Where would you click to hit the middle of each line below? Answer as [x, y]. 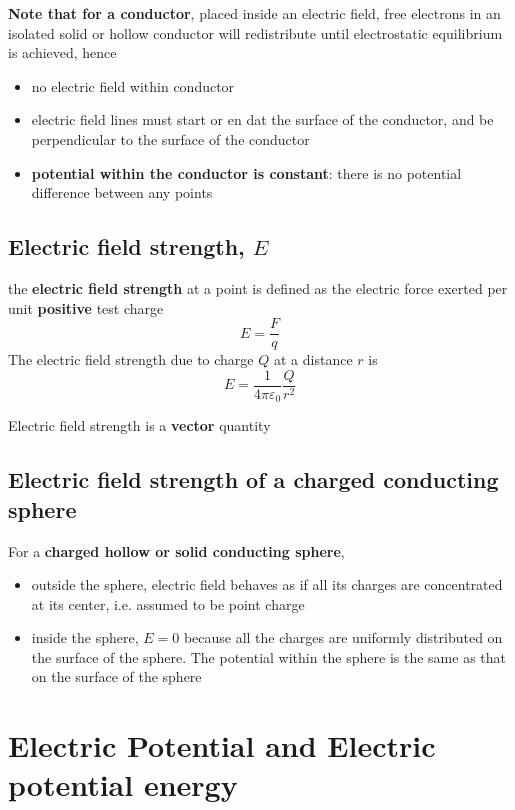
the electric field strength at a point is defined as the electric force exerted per [258, 287]
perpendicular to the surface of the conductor [170, 138]
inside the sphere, [85, 637]
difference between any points [122, 192]
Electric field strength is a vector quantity [139, 425]
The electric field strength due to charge [131, 359]
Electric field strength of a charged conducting [253, 479]
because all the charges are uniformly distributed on [343, 637]
